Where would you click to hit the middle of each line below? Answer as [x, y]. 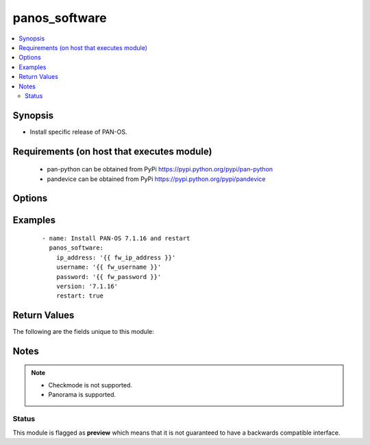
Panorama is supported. [82, 395]
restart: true [80, 296]
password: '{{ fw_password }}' [109, 277]
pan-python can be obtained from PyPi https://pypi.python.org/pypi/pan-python [160, 169]
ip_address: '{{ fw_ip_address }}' [116, 257]
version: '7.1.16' [87, 286]
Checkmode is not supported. [90, 385]
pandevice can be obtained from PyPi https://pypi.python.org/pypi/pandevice [156, 179]
